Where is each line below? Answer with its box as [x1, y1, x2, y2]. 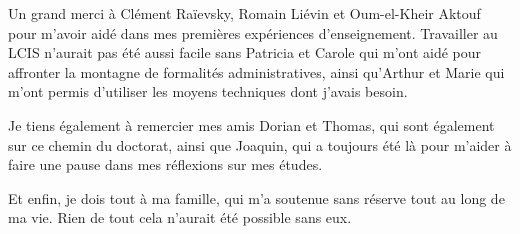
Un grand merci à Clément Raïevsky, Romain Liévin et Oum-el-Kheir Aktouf [8, 3, 481, 23]
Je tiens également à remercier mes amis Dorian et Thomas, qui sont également [8, 114, 495, 135]
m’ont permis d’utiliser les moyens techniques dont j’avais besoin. [8, 81, 408, 102]
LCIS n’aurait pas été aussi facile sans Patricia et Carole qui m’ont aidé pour [8, 42, 482, 63]
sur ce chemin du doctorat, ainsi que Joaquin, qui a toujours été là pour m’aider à [8, 134, 512, 155]
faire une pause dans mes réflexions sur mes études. [8, 154, 323, 175]
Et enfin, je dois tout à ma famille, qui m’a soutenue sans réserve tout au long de [8, 187, 505, 208]
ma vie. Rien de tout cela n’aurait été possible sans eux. [8, 207, 352, 228]
